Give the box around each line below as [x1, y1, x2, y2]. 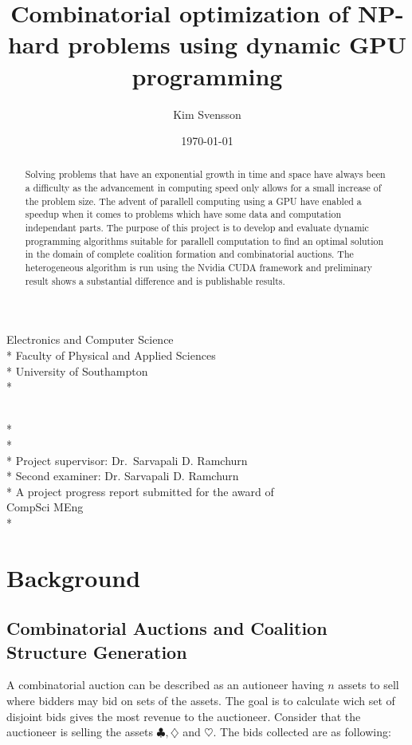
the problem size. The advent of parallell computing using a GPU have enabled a [25, 194, 362, 207]
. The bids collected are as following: [213, 723, 391, 740]
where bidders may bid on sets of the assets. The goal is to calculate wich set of [6, 692, 395, 709]
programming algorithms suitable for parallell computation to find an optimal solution [25, 234, 384, 247]
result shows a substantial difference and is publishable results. [25, 274, 285, 287]
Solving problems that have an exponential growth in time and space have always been [25, 168, 386, 181]
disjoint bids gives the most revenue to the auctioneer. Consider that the [6, 708, 361, 724]
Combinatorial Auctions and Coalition [6, 616, 328, 641]
